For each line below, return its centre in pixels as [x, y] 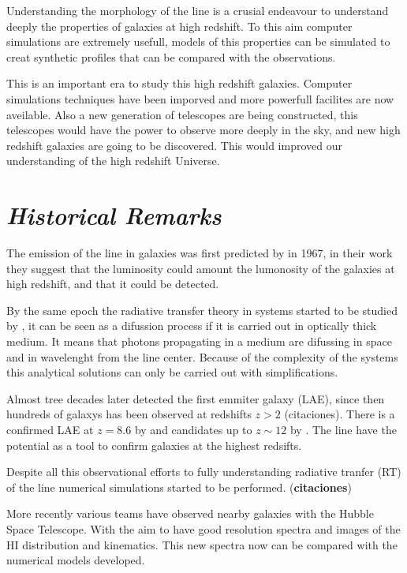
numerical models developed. [76, 560]
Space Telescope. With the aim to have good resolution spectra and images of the [203, 528]
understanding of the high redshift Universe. [113, 161]
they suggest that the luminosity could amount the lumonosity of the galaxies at [201, 268]
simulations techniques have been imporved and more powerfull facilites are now [200, 98]
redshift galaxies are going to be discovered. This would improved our [174, 145]
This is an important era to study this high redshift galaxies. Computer [179, 83]
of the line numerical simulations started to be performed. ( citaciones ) [179, 487]
